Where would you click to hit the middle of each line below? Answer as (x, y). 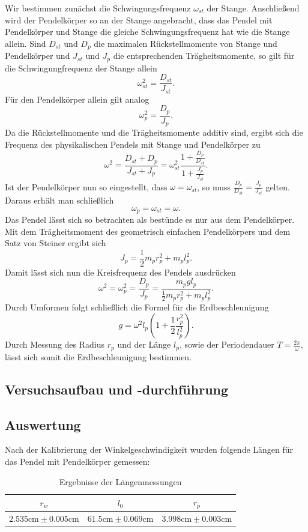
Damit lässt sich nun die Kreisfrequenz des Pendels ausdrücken (120, 272)
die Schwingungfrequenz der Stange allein (81, 68)
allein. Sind (26, 43)
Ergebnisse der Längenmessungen (120, 481)
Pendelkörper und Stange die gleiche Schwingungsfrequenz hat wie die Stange (147, 32)
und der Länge (144, 344)
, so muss (214, 186)
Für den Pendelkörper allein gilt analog (77, 99)
